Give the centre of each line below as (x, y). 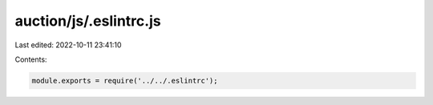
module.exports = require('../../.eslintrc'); (125, 81)
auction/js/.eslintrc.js (88, 21)
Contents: (31, 59)
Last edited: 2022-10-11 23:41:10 (68, 45)
